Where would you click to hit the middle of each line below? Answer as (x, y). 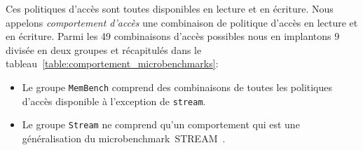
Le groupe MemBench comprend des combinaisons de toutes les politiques (177, 87)
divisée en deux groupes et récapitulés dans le (104, 49)
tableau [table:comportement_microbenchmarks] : (112, 63)
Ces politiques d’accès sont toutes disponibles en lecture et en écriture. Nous (170, 8)
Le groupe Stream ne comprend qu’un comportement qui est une (161, 124)
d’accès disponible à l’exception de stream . (114, 101)
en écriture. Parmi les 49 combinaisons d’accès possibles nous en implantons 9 (173, 36)
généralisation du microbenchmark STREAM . (124, 138)
